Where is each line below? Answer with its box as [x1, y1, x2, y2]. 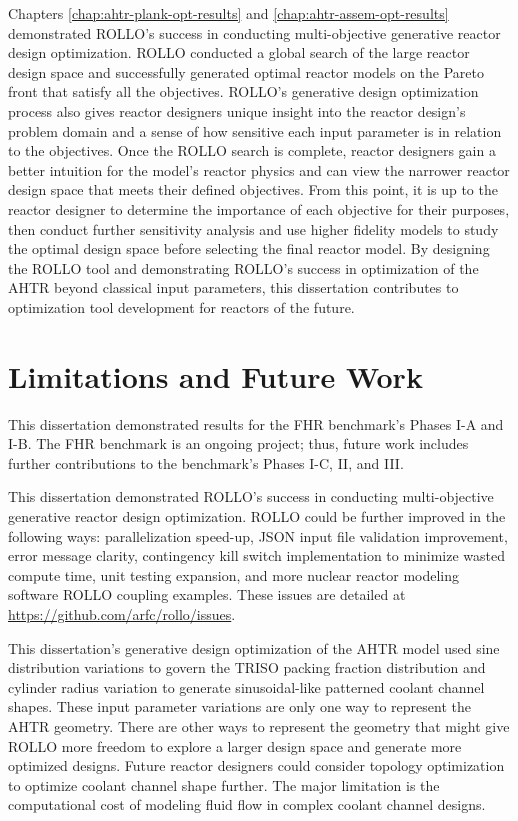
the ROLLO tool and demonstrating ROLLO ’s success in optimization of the [8, 257, 479, 278]
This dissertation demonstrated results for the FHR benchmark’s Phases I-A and [8, 413, 504, 434]
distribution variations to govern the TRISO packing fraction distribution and [8, 657, 486, 678]
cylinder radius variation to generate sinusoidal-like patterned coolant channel [8, 676, 485, 697]
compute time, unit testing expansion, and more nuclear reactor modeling [8, 564, 460, 585]
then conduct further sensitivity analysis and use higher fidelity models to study [8, 218, 499, 239]
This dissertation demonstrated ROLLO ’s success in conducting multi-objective [8, 486, 494, 507]
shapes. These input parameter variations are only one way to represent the [8, 696, 471, 717]
